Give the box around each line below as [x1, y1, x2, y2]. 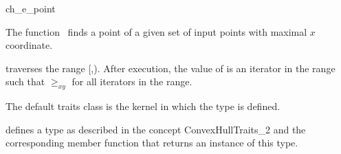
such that [5, 74, 45, 89]
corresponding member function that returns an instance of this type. [5, 135, 298, 150]
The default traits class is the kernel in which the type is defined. [5, 99, 280, 113]
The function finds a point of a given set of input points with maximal [5, 24, 307, 38]
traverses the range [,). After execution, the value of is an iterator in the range [5, 60, 335, 75]
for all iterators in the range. [71, 74, 192, 89]
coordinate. [5, 38, 53, 52]
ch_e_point [5, 1, 56, 15]
